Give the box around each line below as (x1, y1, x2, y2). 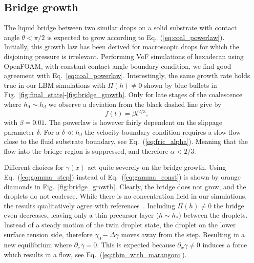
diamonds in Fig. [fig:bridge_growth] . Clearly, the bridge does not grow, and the (4, 181, 246, 191)
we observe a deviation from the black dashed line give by (48, 99, 222, 109)
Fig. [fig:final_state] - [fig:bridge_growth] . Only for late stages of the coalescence (4, 89, 242, 100)
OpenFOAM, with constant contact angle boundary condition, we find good (4, 61, 232, 71)
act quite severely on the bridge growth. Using (87, 162, 226, 172)
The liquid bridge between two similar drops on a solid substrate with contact (4, 22, 237, 33)
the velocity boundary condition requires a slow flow (85, 126, 241, 137)
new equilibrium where (4, 240, 72, 250)
